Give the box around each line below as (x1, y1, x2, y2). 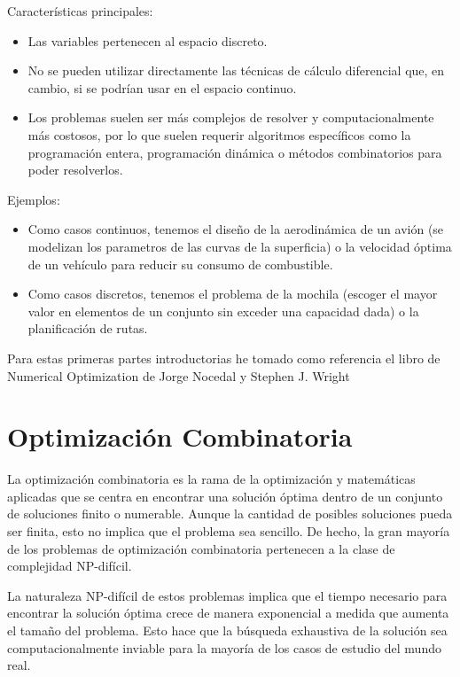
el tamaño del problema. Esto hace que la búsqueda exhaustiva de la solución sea (7, 620, 448, 639)
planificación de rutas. (27, 319, 148, 338)
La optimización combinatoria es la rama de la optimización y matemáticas (7, 470, 416, 488)
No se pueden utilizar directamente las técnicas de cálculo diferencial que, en (27, 61, 445, 80)
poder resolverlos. (27, 160, 123, 179)
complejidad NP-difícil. (7, 556, 132, 575)
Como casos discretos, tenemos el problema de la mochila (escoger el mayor (27, 284, 438, 303)
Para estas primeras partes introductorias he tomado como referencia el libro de (7, 348, 441, 367)
